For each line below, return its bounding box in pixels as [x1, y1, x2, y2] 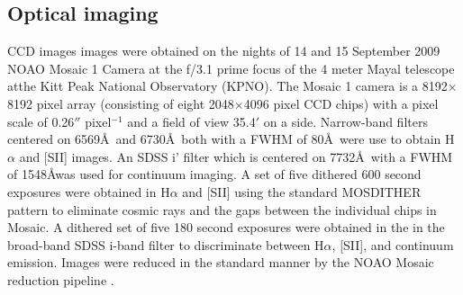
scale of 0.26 [7, 112, 75, 130]
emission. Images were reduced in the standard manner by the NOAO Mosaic [7, 253, 434, 272]
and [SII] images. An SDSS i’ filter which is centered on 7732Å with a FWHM [19, 147, 453, 165]
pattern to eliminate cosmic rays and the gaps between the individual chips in [7, 200, 437, 219]
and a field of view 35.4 [127, 112, 256, 130]
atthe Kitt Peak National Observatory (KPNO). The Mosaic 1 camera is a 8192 [7, 76, 448, 95]
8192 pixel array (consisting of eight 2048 [7, 94, 234, 112]
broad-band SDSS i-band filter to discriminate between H [7, 235, 324, 254]
